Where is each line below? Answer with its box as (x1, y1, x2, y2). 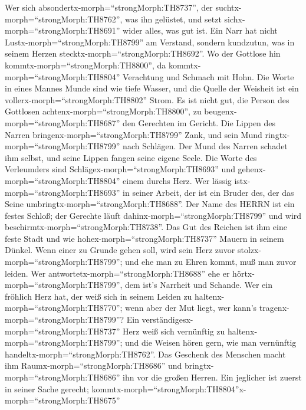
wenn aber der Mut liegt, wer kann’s (125, 301, 257, 314)
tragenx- (259, 301, 289, 314)
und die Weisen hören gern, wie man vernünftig (125, 336, 297, 349)
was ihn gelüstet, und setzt (125, 12, 222, 25)
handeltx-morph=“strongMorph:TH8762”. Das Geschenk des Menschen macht (5, 347, 286, 360)
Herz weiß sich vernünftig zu (123, 324, 225, 337)
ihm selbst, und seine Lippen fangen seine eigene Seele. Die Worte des (5, 151, 257, 163)
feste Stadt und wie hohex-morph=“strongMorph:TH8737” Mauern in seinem (5, 232, 284, 244)
